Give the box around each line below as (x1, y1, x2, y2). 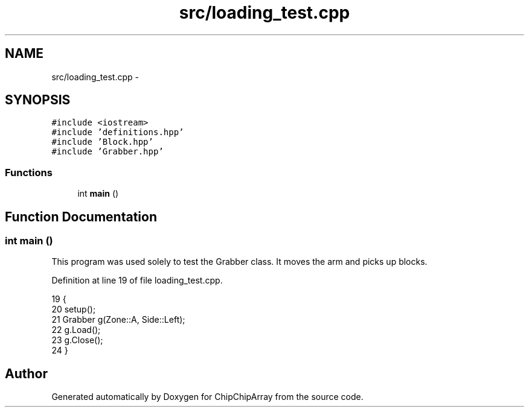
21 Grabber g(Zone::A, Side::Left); (51, 314, 185, 325)
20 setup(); (51, 304, 96, 315)
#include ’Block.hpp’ (51, 137, 153, 147)
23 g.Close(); (51, 335, 103, 346)
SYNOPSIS (5, 92, 71, 108)
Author (5, 366, 48, 381)
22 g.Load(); (51, 325, 101, 335)
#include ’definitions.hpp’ (51, 127, 184, 138)
